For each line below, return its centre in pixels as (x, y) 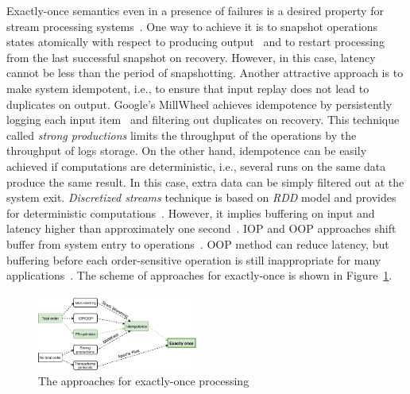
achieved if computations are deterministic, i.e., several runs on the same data (196, 166)
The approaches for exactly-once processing (144, 381)
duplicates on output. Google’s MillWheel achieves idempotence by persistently (199, 104)
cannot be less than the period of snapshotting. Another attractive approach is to (205, 73)
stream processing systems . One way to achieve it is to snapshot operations (192, 26)
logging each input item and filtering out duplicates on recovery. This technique (203, 120)
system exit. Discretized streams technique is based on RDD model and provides (201, 197)
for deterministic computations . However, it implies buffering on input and (191, 212)
